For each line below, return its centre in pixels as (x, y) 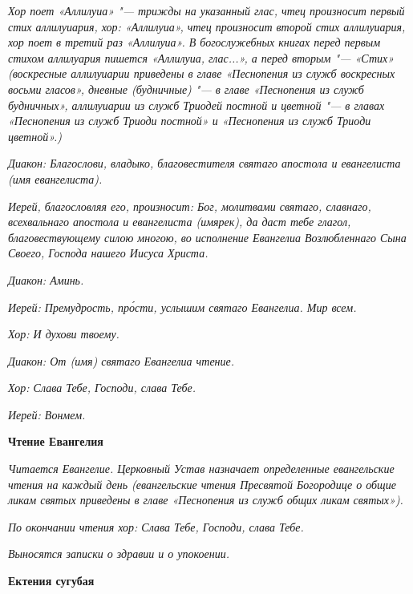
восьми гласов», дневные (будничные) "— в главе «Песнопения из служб (186, 89)
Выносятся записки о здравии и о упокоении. (119, 554)
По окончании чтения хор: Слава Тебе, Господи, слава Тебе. (156, 526)
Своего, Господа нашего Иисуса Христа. (108, 253)
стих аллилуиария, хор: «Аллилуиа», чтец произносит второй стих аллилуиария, (207, 26)
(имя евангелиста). (55, 178)
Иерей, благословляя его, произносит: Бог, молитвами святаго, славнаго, (190, 206)
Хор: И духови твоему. (64, 334)
